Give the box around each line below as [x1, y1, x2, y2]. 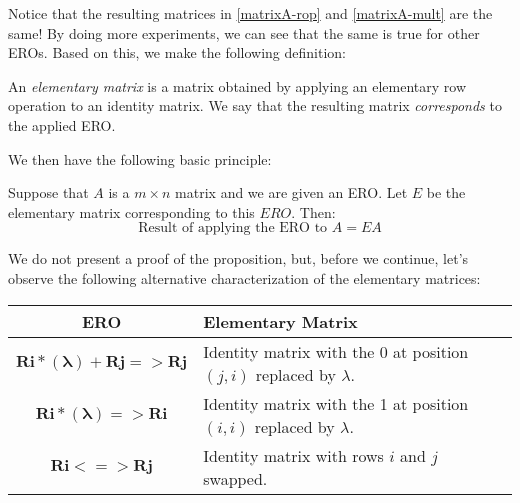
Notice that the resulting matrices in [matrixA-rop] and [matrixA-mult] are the [8, 3, 493, 23]
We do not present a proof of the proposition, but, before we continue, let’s [8, 248, 469, 269]
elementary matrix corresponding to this [8, 201, 255, 222]
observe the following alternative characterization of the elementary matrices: [8, 267, 481, 288]
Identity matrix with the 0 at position [203, 339, 469, 363]
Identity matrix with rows [203, 443, 384, 467]
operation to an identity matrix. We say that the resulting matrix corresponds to [8, 95, 502, 116]
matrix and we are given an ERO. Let [175, 182, 408, 203]
